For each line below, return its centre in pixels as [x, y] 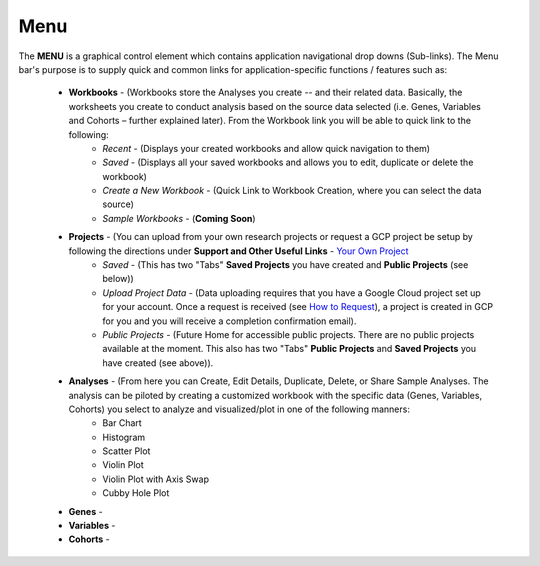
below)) [118, 279]
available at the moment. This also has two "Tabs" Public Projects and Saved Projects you [289, 349]
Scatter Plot [126, 451]
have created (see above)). [158, 362]
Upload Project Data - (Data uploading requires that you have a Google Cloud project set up [292, 292]
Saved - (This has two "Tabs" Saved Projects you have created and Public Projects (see [285, 265]
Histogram [124, 437]
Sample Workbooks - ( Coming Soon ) [179, 218]
